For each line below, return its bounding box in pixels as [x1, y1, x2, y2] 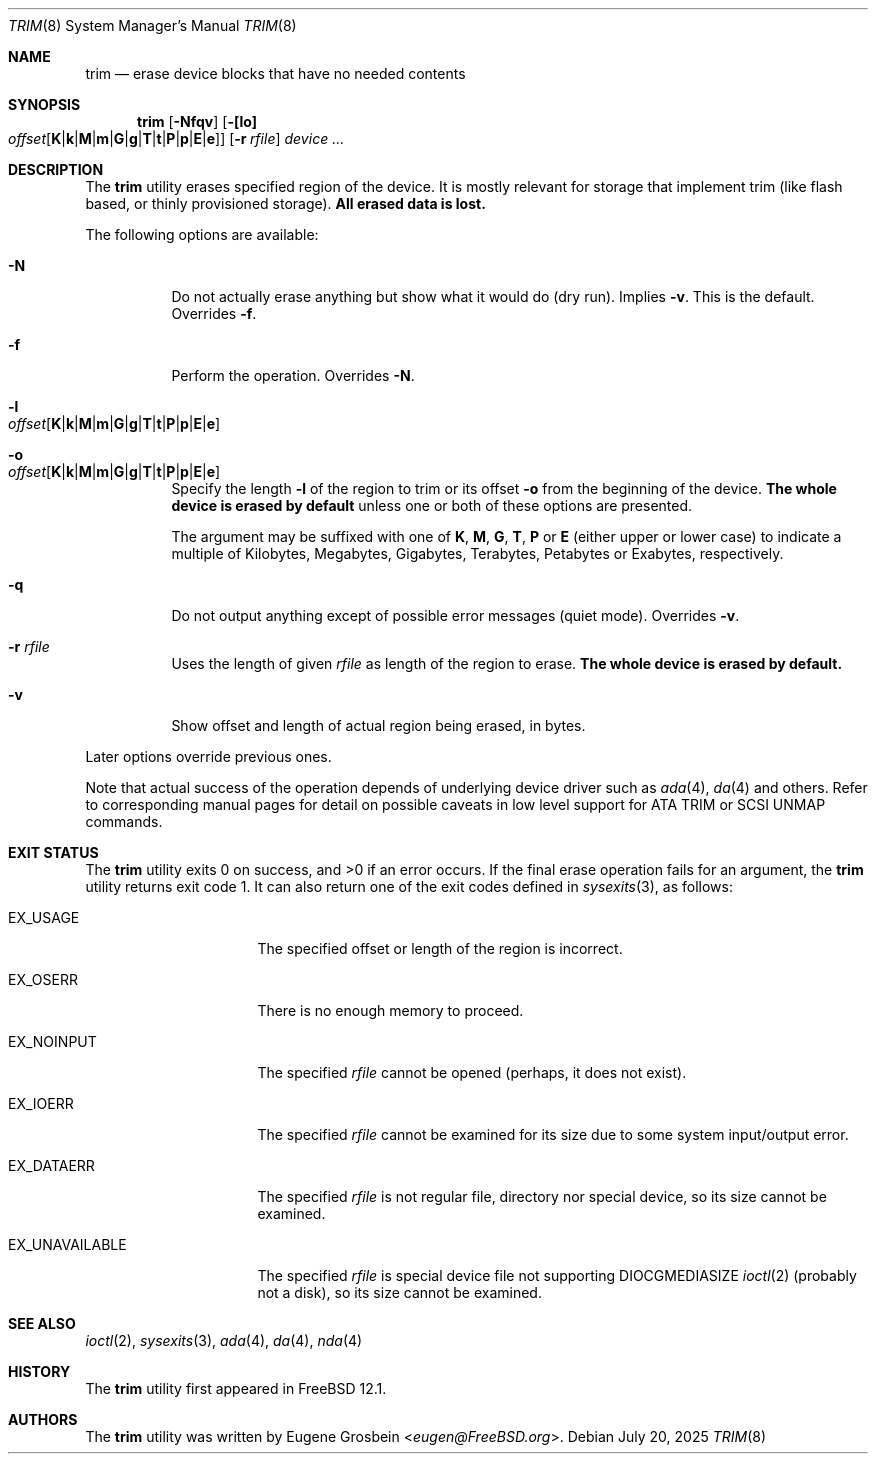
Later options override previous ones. [85, 748, 332, 765]
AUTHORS [8, 1411, 78, 1428]
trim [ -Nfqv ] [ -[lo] [137, 113, 257, 130]
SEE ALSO [8, 1315, 76, 1332]
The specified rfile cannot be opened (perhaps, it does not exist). [257, 1064, 687, 1081]
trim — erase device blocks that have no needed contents [85, 65, 466, 82]
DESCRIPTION [8, 161, 104, 178]
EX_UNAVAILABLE [8, 1236, 127, 1253]
